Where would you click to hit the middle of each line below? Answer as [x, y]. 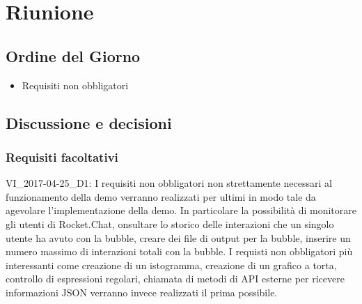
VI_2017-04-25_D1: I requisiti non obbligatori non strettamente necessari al [169, 183]
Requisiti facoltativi [62, 157]
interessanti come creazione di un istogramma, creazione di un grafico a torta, [171, 265]
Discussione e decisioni [89, 122]
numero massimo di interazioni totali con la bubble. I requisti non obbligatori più [179, 251]
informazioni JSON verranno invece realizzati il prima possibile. [142, 292]
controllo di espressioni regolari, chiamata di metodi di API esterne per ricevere [175, 279]
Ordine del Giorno [73, 55]
